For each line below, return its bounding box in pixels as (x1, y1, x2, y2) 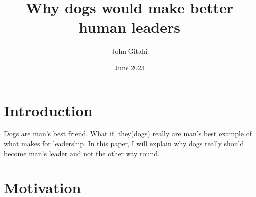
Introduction (4, 100, 93, 120)
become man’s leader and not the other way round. (4, 148, 160, 158)
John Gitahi (111, 46, 148, 56)
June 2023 (114, 62, 145, 72)
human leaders (79, 17, 180, 37)
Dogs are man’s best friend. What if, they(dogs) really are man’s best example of (4, 129, 252, 139)
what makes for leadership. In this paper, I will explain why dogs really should (4, 138, 244, 149)
